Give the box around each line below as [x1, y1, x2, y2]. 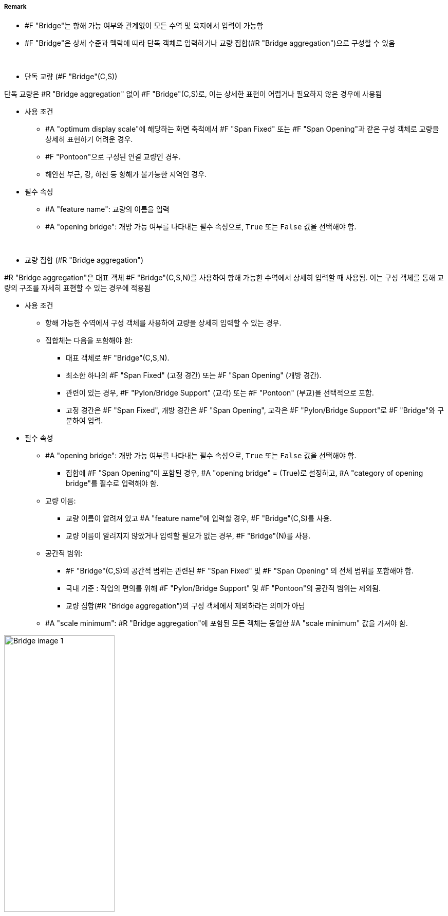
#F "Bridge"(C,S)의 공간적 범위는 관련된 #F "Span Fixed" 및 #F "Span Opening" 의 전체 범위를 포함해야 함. [66, 566, 414, 576]
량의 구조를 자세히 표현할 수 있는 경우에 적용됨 [4, 283, 151, 293]
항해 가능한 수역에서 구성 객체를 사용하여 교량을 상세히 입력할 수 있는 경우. [45, 318, 282, 328]
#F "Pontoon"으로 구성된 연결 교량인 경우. [45, 152, 181, 161]
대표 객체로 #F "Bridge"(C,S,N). [66, 353, 170, 363]
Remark [4, 3, 27, 10]
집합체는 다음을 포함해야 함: [45, 336, 133, 345]
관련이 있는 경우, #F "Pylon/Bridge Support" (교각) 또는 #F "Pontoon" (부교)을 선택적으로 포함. [66, 388, 374, 398]
